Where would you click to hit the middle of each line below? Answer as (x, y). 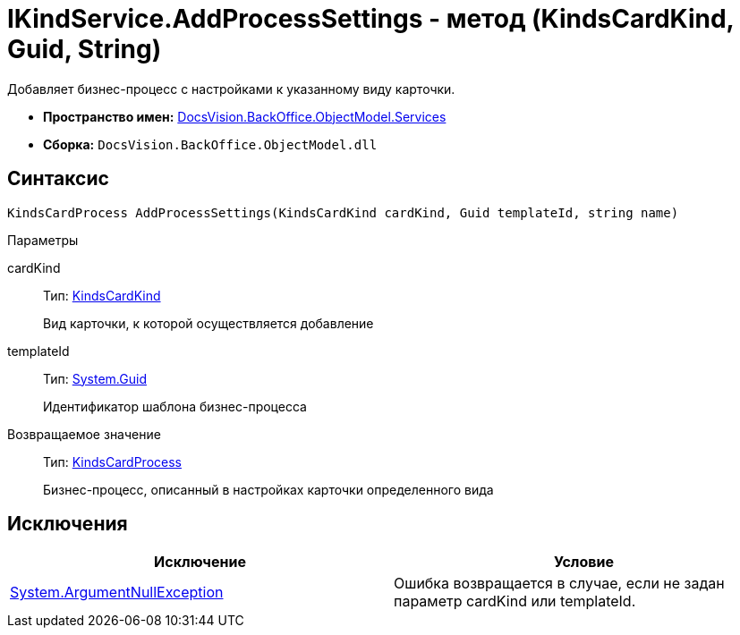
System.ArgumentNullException (117, 593)
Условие (584, 562)
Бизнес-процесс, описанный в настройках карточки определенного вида (268, 489)
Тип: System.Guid (95, 378)
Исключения (68, 524)
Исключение (200, 562)
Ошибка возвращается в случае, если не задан (559, 584)
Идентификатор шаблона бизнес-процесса (175, 406)
